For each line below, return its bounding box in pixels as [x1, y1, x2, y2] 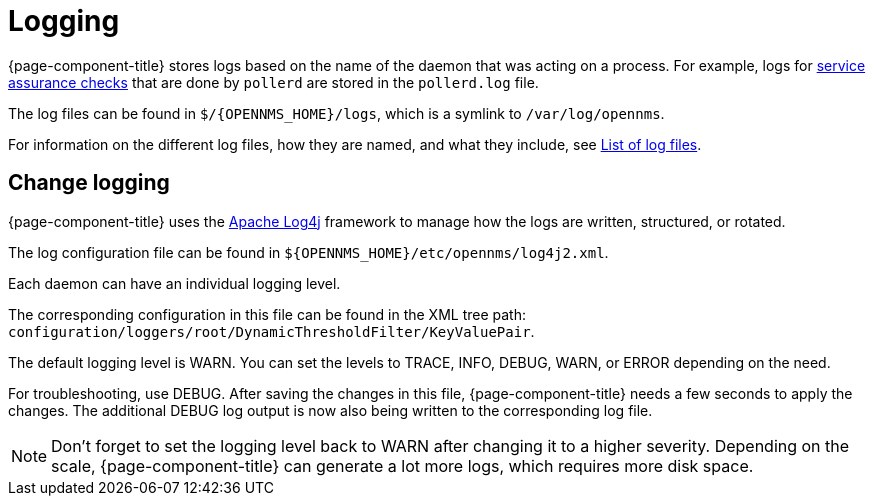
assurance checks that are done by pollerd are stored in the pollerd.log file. [8, 73, 539, 91]
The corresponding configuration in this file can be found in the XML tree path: [8, 305, 526, 323]
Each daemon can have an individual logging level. [8, 274, 341, 292]
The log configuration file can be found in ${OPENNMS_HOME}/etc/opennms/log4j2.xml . [8, 243, 609, 261]
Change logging [8, 170, 170, 196]
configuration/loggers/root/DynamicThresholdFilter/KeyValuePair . [8, 322, 535, 340]
